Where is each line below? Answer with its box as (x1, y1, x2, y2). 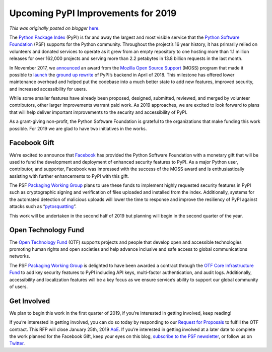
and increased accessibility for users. (9, 86, 88, 92)
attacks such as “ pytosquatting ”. (9, 203, 77, 209)
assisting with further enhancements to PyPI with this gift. (9, 173, 129, 179)
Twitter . (9, 340, 25, 346)
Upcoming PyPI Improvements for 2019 (9, 8, 177, 19)
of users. (9, 284, 28, 290)
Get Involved (9, 297, 50, 305)
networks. (9, 253, 30, 259)
